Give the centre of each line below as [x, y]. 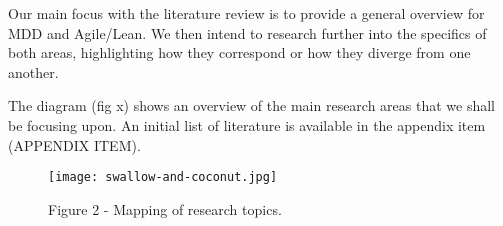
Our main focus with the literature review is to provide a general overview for [246, 13]
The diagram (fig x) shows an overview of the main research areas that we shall [252, 105]
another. [33, 71]
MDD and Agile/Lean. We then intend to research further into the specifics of [247, 32]
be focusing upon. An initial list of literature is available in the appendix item [247, 124]
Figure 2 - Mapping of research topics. [165, 208]
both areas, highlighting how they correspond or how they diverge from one [239, 52]
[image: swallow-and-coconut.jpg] [163, 177]
